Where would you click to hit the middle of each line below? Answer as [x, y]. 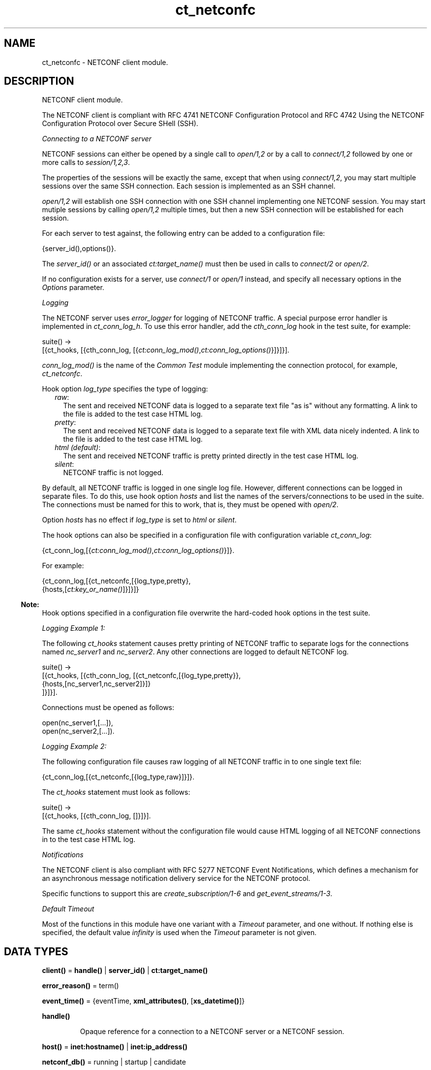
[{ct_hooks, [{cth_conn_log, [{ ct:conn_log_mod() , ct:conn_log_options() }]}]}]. [166, 350]
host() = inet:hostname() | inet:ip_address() [115, 1047]
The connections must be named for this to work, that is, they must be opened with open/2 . [190, 505]
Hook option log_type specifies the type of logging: [125, 389]
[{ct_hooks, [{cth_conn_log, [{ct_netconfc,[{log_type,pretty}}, [141, 676]
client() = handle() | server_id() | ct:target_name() [125, 971]
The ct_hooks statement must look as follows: [116, 792]
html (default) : [78, 448]
